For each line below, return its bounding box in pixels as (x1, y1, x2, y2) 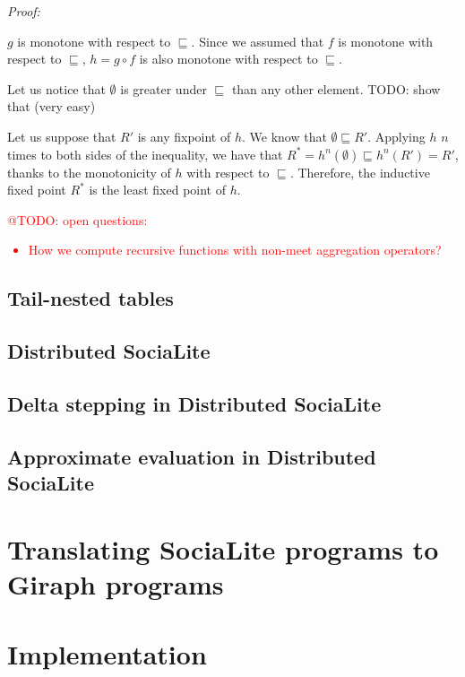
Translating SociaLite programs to (7, 530, 439, 567)
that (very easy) (7, 97, 96, 116)
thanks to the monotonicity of (7, 162, 171, 181)
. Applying (367, 126, 426, 145)
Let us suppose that (7, 126, 116, 145)
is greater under (120, 79, 207, 98)
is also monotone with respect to (139, 49, 318, 68)
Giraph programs (7, 565, 224, 602)
